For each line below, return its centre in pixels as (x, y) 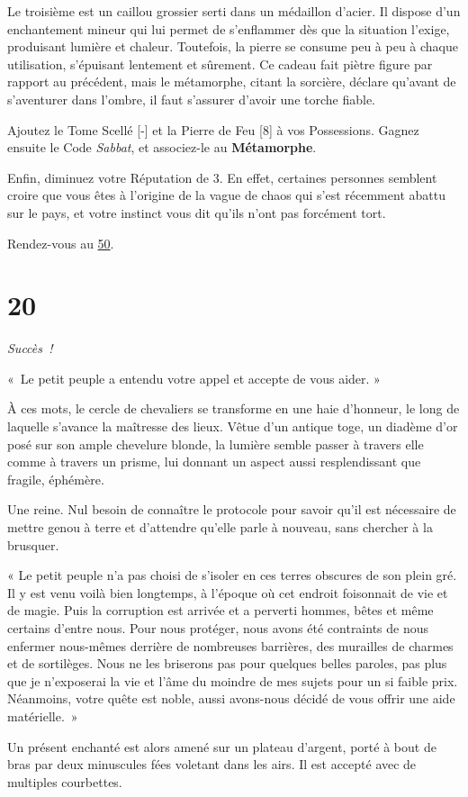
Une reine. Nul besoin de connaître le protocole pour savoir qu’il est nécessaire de (232, 509)
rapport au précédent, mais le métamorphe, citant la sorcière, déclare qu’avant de (232, 82)
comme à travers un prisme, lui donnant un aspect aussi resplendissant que (214, 462)
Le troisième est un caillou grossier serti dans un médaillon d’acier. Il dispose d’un (234, 11)
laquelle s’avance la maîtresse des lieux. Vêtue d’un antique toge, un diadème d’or (233, 426)
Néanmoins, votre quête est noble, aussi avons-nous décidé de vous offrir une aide (231, 698)
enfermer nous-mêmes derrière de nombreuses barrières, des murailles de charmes (230, 645)
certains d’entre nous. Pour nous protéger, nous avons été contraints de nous (218, 627)
